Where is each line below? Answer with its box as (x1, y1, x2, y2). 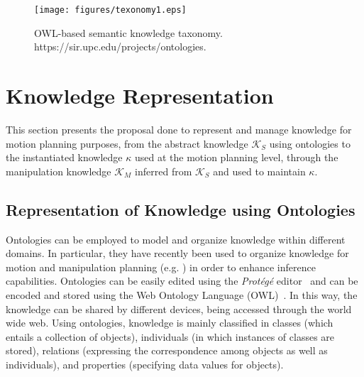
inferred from (135, 163, 192, 178)
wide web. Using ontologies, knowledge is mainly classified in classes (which (6, 315, 333, 330)
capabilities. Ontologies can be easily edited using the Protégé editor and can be (6, 273, 358, 288)
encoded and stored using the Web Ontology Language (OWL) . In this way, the (6, 287, 358, 302)
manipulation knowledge (6, 163, 111, 178)
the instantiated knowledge (6, 150, 123, 165)
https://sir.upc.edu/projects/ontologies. (34, 39, 206, 54)
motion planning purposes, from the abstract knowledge (6, 136, 248, 151)
